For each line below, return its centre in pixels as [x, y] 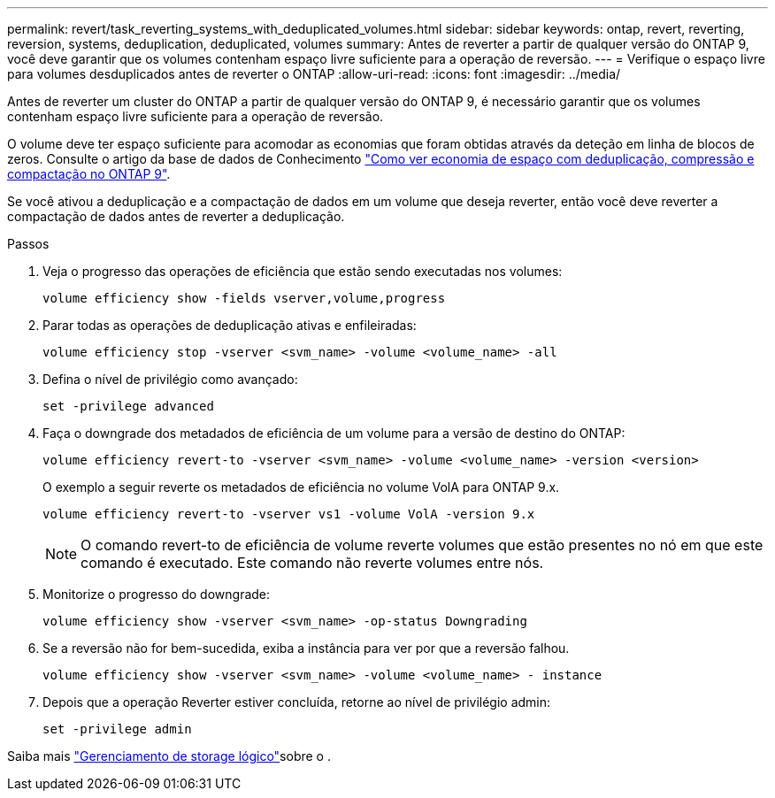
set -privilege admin [117, 729]
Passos [28, 244]
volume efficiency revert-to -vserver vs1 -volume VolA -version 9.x [289, 514]
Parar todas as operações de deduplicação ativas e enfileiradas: [230, 325]
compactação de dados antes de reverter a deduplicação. [176, 216]
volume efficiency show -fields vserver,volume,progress [244, 298]
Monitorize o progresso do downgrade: [157, 594]
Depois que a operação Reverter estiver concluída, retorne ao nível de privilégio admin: [297, 702]
